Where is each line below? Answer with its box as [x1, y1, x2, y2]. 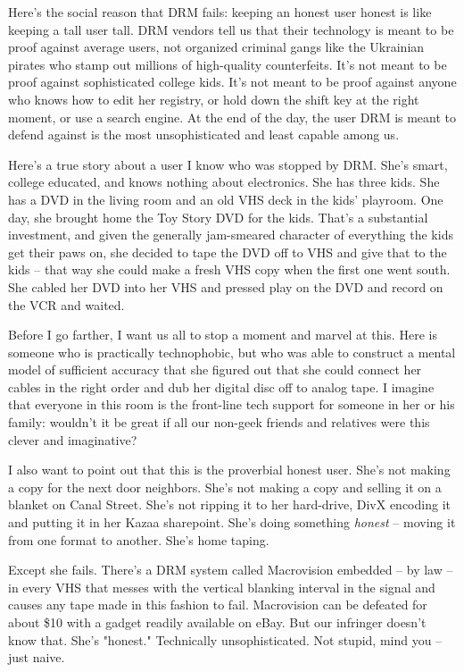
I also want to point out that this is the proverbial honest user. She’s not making [8, 460, 451, 479]
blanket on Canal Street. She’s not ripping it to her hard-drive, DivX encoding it [8, 495, 451, 514]
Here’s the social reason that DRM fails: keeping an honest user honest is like [8, 3, 432, 21]
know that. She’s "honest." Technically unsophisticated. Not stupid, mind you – [8, 630, 443, 649]
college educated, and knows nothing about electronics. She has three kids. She [8, 172, 440, 191]
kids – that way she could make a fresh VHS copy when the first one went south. [8, 260, 451, 279]
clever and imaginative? [8, 430, 137, 449]
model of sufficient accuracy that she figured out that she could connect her [8, 360, 422, 379]
